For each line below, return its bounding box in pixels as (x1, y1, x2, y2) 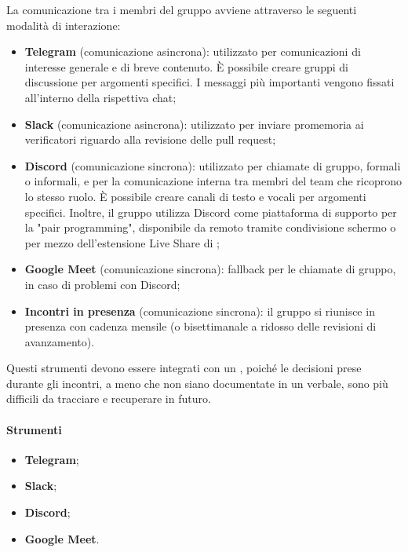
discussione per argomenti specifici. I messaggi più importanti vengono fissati (24, 74, 395, 90)
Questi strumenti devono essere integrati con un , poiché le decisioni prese (6, 360, 362, 376)
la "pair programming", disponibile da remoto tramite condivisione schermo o (24, 219, 396, 236)
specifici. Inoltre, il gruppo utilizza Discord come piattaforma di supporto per (24, 203, 397, 220)
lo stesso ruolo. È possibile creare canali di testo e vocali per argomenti (24, 188, 366, 204)
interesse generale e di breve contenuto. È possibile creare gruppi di (24, 58, 348, 75)
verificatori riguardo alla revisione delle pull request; (24, 131, 276, 148)
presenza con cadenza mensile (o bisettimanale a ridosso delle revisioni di (24, 318, 377, 334)
